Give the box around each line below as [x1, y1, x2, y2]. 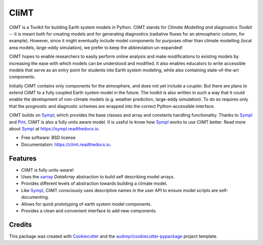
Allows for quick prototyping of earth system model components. [21, 201, 152, 207]
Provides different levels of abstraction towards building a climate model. [21, 180, 168, 187]
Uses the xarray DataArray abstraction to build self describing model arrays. [21, 174, 175, 180]
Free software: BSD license [21, 135, 75, 140]
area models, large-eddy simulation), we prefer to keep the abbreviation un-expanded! [9, 44, 183, 51]
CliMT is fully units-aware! [21, 167, 74, 173]
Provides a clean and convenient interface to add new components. [21, 208, 157, 214]
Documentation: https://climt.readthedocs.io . [21, 141, 112, 147]
